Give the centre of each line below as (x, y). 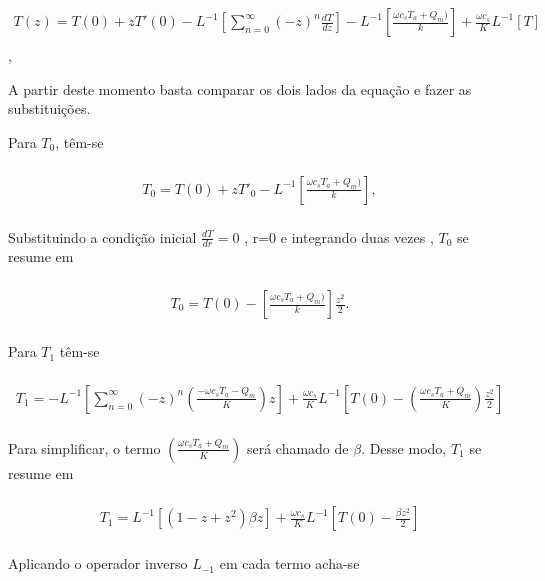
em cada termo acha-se (289, 563)
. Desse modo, (404, 447)
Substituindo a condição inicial (102, 236)
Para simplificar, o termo (84, 447)
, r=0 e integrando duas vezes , (339, 236)
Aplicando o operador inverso (98, 563)
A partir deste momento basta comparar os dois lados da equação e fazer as (240, 88)
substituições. (49, 108)
